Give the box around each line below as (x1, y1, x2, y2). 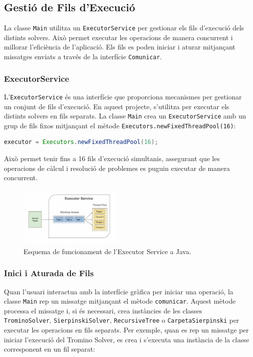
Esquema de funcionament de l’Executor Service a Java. (23, 246, 191, 256)
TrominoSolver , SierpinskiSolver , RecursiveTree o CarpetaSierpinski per (4, 315, 239, 325)
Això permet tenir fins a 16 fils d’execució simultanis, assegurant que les (4, 153, 220, 164)
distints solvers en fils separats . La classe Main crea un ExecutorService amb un (4, 111, 246, 121)
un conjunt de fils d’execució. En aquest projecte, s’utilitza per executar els (4, 101, 230, 111)
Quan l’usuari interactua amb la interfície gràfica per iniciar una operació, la (4, 286, 233, 296)
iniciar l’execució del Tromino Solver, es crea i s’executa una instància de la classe (4, 334, 249, 344)
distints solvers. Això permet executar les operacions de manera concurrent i (4, 32, 233, 42)
